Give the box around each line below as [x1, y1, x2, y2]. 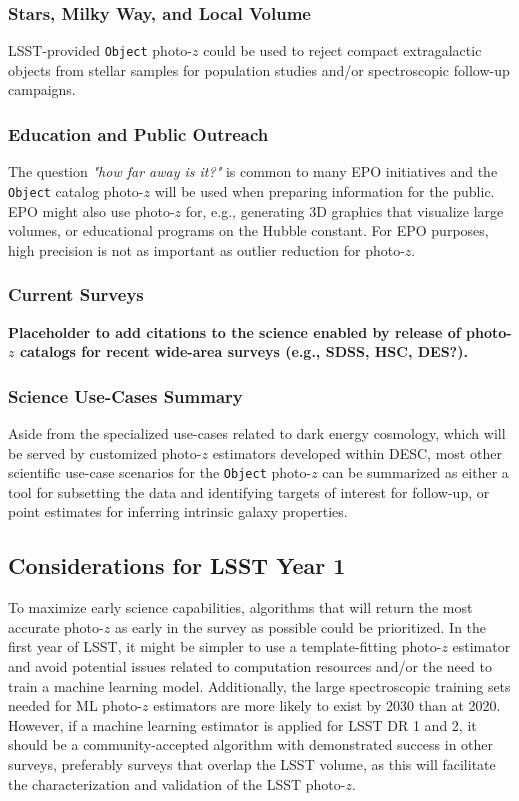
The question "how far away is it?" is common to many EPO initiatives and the [8, 161, 498, 182]
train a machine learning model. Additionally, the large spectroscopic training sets [8, 675, 511, 696]
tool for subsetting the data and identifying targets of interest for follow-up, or [8, 481, 490, 502]
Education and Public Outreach [8, 121, 269, 146]
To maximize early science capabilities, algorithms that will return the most [8, 597, 473, 618]
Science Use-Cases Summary [8, 383, 243, 408]
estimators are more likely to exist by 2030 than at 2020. [153, 695, 501, 716]
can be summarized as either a [322, 462, 509, 483]
